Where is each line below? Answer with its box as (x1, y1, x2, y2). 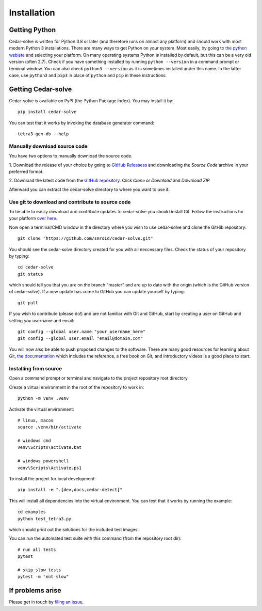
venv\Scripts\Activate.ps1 (17, 465, 82, 470)
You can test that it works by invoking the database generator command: (9, 120, 155, 125)
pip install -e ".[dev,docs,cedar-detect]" (17, 487, 123, 493)
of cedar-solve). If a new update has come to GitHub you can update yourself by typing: (9, 289, 185, 295)
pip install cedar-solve (17, 109, 77, 115)
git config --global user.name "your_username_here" (17, 329, 146, 334)
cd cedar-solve (17, 265, 54, 270)
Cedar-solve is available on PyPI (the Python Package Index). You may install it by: (9, 97, 174, 104)
